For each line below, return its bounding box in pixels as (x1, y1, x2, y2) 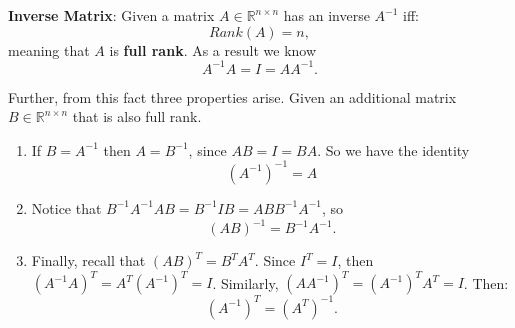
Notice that (31, 197, 102, 218)
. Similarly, (212, 272, 279, 293)
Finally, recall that (31, 250, 146, 271)
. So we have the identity (317, 139, 470, 160)
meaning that (8, 39, 90, 60)
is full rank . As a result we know (109, 39, 317, 60)
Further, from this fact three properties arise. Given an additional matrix (8, 86, 457, 107)
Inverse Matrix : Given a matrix (8, 5, 215, 25)
